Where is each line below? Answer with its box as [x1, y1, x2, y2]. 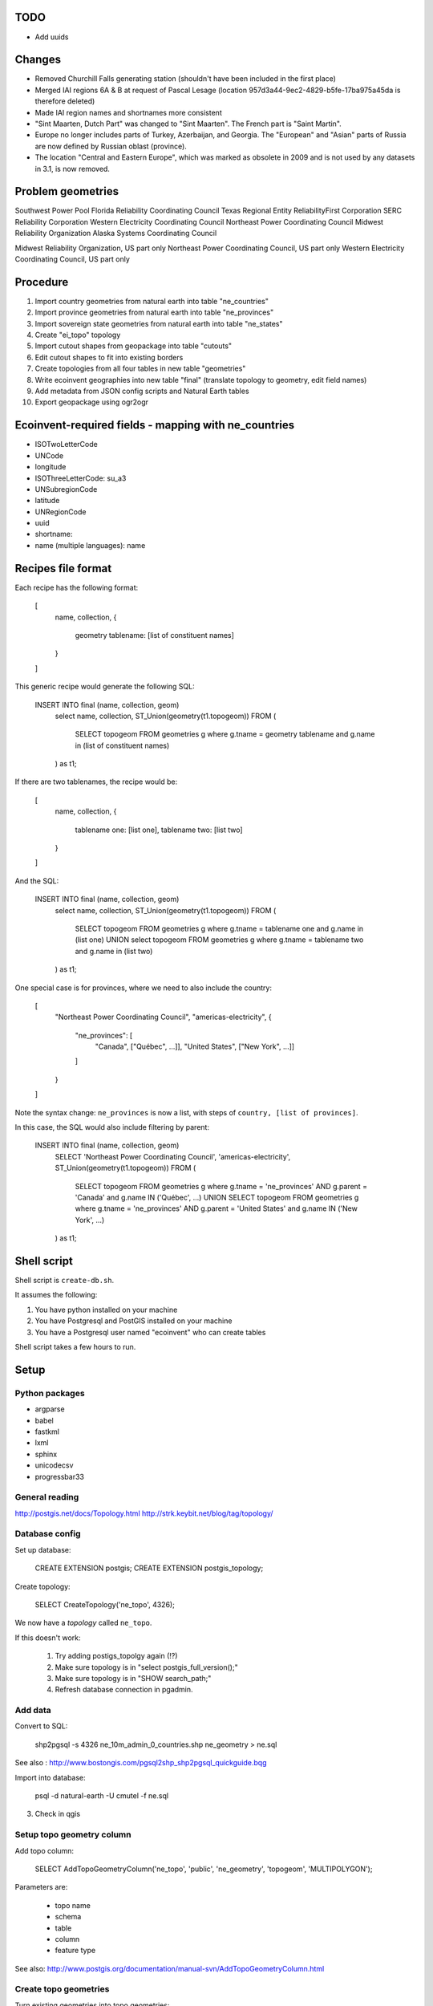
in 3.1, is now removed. [34, 164, 110, 173]
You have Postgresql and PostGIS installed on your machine [34, 1316, 233, 1326]
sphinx [34, 1449, 58, 1459]
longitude [34, 462, 67, 472]
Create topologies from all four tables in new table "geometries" [34, 363, 246, 373]
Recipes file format [14, 562, 112, 575]
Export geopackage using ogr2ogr [34, 397, 148, 407]
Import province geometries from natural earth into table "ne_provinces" [34, 307, 274, 317]
